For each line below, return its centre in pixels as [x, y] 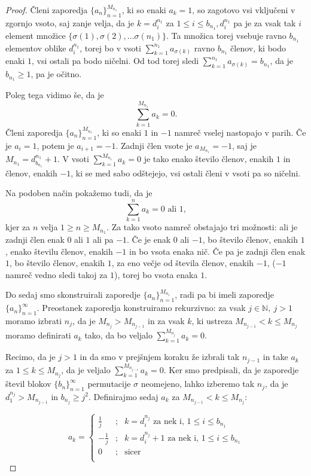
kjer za [18, 227]
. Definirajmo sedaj [124, 396]
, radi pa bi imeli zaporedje [225, 295]
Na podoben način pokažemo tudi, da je [79, 193]
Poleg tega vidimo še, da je [55, 94]
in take [275, 357]
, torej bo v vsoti [110, 48]
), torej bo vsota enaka [156, 274]
